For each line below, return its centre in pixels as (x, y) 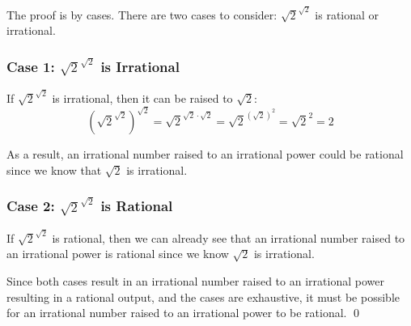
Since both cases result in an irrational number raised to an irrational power (195, 280)
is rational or (347, 14)
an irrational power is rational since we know (118, 254)
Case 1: (31, 67)
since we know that (54, 169)
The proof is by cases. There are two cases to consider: (142, 14)
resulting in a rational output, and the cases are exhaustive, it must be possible (203, 296)
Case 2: (31, 206)
